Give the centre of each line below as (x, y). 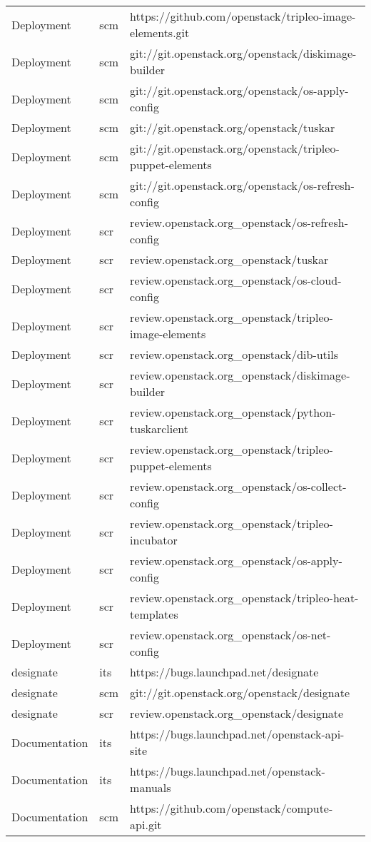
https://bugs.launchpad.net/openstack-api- (237, 734)
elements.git (160, 32)
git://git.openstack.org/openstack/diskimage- (243, 53)
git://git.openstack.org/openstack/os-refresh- (242, 185)
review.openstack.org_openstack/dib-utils (234, 354)
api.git (146, 825)
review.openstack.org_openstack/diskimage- (240, 375)
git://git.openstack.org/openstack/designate (240, 693)
